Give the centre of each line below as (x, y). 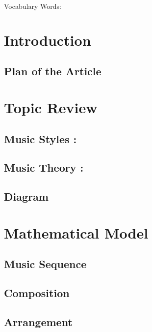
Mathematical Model (76, 232)
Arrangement (38, 321)
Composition (37, 293)
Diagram (26, 196)
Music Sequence (45, 264)
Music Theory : (44, 167)
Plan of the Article (53, 71)
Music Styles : (40, 138)
